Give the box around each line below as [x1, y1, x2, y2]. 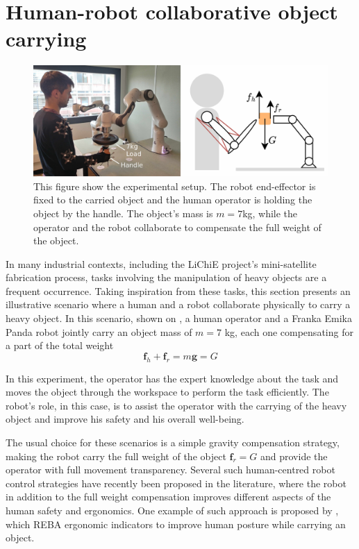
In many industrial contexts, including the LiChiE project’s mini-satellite [6, 256, 317, 271]
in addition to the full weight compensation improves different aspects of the [6, 489, 331, 504]
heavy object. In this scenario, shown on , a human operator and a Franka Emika [6, 311, 352, 326]
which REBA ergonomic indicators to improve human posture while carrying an [6, 516, 346, 531]
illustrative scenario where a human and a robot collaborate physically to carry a [6, 297, 351, 312]
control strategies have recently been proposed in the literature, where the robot [6, 475, 347, 490]
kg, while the [242, 205, 298, 220]
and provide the [260, 448, 328, 463]
